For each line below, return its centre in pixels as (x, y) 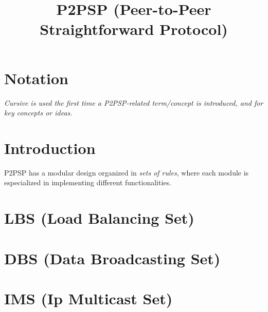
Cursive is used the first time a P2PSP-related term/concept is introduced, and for (134, 102)
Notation (36, 78)
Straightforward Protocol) (134, 29)
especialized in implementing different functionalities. (88, 182)
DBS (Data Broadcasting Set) (112, 258)
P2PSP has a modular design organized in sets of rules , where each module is (127, 172)
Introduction (50, 148)
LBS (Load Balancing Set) (99, 218)
